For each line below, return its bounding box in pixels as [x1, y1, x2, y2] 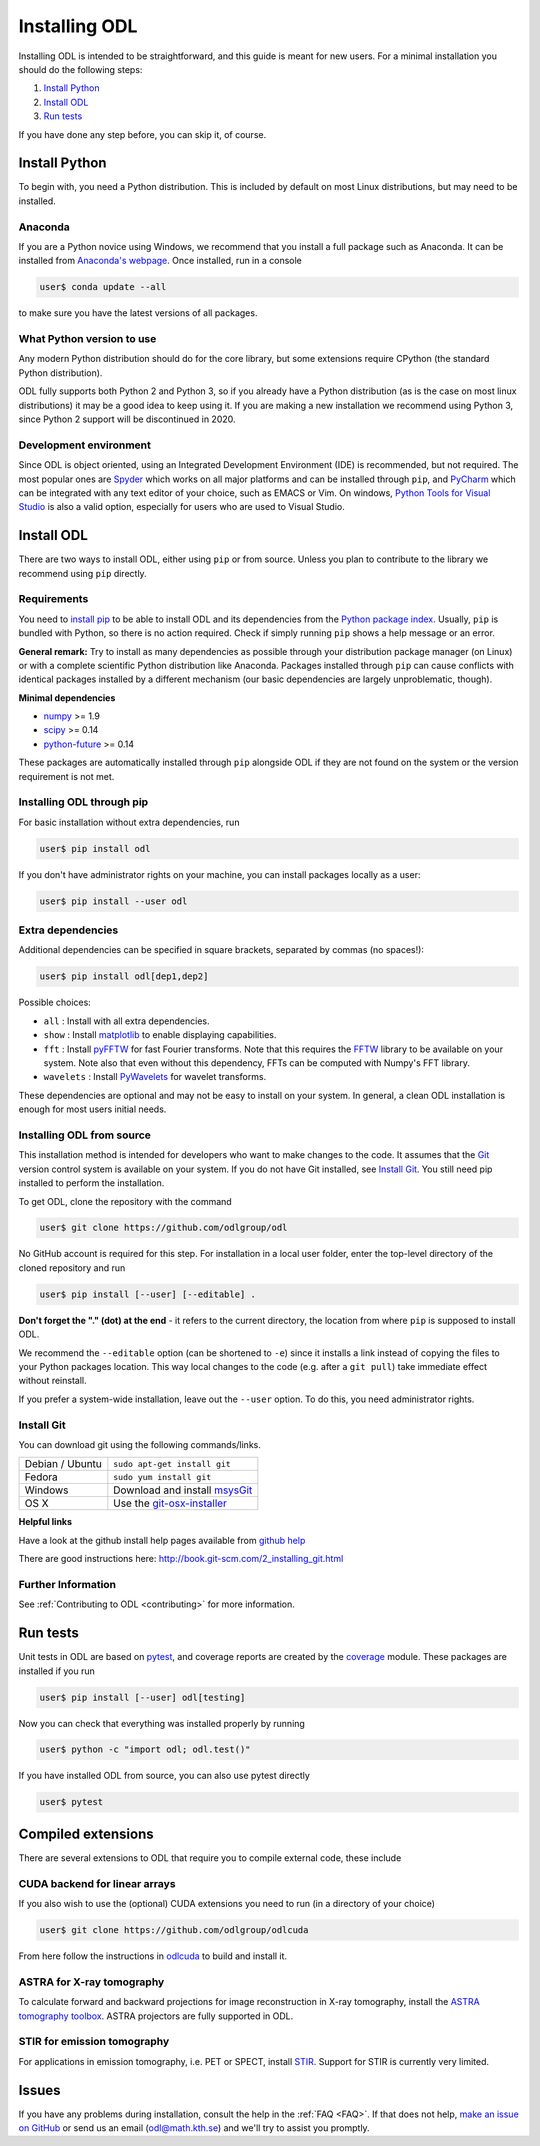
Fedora [24, 1470, 59, 1484]
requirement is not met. [18, 770, 115, 782]
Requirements [18, 592, 89, 606]
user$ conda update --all [39, 281, 167, 293]
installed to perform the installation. [18, 1177, 165, 1189]
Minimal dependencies [18, 691, 116, 704]
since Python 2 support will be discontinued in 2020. [18, 413, 236, 425]
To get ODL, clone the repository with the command [18, 1195, 232, 1207]
